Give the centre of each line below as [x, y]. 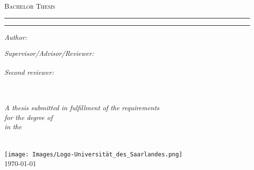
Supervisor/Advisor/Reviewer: [49, 53]
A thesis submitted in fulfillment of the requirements [82, 108]
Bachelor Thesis [30, 6]
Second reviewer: [29, 72]
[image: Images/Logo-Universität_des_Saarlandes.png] [94, 155]
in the [13, 127]
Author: [16, 37]
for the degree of [29, 117]
